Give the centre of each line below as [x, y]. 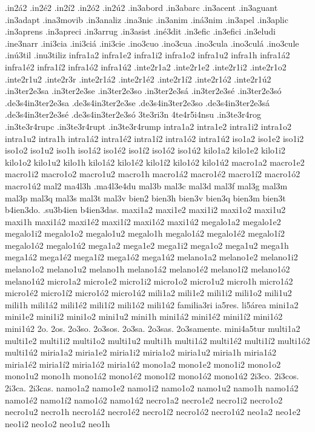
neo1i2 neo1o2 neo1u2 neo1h [58, 423]
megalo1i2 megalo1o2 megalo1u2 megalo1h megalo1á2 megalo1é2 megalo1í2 [145, 233]
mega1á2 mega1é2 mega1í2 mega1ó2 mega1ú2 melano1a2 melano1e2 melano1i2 [151, 257]
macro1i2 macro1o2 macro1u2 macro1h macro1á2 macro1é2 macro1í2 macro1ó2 [153, 174]
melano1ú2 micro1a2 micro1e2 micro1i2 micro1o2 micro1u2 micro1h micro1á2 [149, 281]
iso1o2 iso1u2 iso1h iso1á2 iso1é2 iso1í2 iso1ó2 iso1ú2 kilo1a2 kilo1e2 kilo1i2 [145, 150]
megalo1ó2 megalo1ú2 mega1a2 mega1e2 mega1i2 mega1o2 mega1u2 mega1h [147, 245]
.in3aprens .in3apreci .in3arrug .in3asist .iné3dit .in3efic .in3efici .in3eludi [140, 31]
